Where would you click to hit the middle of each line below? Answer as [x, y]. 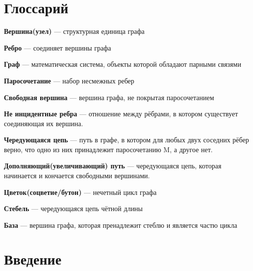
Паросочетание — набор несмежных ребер [69, 80]
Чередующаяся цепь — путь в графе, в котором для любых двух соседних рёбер [126, 140]
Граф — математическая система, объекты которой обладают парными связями [123, 64]
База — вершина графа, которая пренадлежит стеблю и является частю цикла [121, 225]
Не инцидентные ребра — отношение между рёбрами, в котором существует [121, 114]
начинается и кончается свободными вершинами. [77, 176]
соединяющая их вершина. [44, 123]
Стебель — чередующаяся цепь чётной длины [74, 208]
